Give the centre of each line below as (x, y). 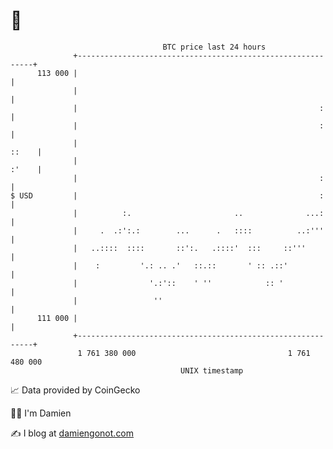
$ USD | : (167, 195)
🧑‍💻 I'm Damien (41, 413)
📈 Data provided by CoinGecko (75, 390)
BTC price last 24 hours (214, 47)
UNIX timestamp (212, 370)
